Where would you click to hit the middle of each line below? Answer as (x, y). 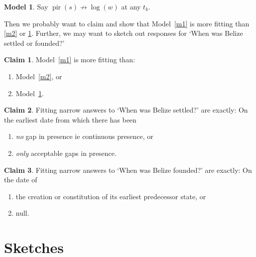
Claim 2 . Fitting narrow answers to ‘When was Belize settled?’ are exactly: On (126, 110)
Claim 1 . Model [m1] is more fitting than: (70, 60)
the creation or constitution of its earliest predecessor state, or (111, 196)
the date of (21, 180)
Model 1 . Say (26, 6)
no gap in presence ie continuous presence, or (84, 136)
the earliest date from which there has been (70, 119)
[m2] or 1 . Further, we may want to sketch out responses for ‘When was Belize (124, 33)
